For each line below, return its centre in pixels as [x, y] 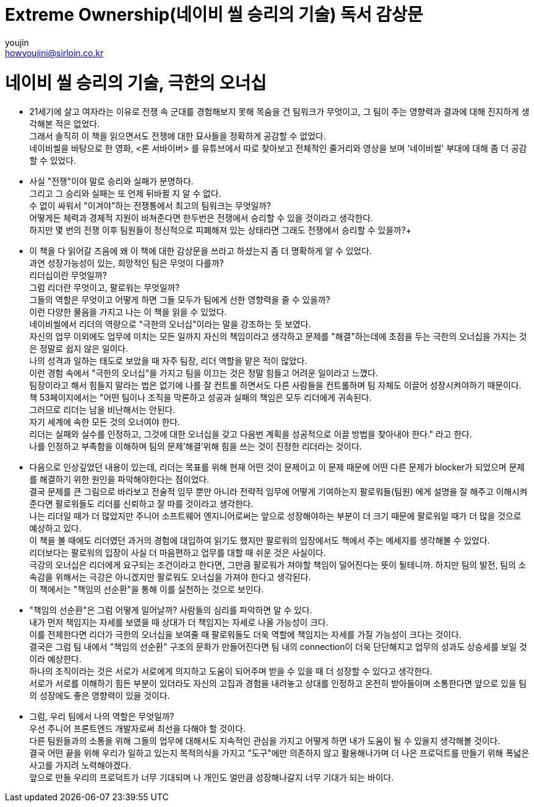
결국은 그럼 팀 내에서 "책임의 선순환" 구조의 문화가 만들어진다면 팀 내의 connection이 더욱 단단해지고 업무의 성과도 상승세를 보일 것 [278, 647]
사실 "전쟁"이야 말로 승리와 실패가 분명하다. [112, 181]
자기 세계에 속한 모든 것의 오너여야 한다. [105, 422]
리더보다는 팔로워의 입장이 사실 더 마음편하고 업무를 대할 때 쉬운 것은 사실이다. [178, 553]
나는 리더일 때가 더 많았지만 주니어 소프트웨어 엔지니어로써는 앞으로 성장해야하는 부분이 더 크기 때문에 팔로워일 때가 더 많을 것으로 [276, 516]
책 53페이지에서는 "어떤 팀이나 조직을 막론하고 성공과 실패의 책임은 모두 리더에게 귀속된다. [201, 398]
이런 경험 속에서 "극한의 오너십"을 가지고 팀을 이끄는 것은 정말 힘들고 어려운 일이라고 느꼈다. [204, 373]
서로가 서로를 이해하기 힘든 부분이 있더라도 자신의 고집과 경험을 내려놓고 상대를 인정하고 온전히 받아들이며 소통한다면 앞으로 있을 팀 [278, 684]
